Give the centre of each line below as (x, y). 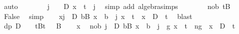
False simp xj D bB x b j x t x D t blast (98, 16)
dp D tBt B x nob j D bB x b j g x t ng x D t (119, 26)
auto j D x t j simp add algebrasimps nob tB (117, 6)
